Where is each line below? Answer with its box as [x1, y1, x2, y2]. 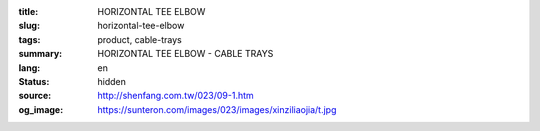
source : [18, 90, 52, 102]
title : [18, 6, 39, 17]
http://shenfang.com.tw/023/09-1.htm [97, 90, 254, 102]
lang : [18, 61, 41, 74]
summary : [18, 48, 63, 60]
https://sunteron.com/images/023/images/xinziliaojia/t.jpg [97, 103, 337, 115]
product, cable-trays [97, 33, 182, 45]
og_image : [18, 103, 64, 115]
